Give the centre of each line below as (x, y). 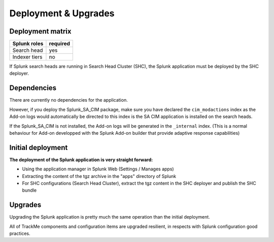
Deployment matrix (40, 31)
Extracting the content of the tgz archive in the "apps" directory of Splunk (99, 176)
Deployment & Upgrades (62, 13)
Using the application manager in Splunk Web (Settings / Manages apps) (98, 169)
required (60, 44)
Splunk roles (28, 44)
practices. (20, 233)
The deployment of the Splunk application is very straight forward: (81, 160)
